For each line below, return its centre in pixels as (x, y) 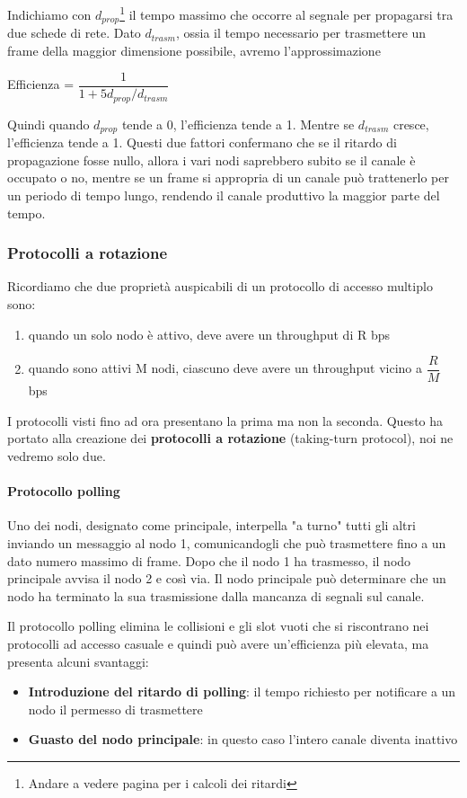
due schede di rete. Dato (74, 33)
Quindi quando (48, 124)
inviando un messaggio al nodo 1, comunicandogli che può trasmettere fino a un (227, 543)
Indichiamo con (49, 14)
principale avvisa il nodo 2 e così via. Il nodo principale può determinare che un (227, 578)
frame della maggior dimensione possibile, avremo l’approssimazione (194, 50)
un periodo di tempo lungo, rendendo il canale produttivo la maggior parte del (224, 195)
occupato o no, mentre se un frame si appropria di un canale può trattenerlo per (228, 177)
